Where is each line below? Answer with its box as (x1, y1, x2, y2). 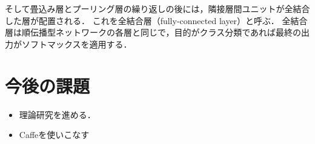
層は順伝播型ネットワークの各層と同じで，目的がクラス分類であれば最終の (5, 26, 302, 39)
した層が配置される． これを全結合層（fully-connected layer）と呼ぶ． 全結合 (5, 14, 308, 27)
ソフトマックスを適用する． (21, 37, 132, 50)
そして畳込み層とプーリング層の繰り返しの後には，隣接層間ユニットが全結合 (5, 2, 310, 14)
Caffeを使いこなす (19, 128, 90, 141)
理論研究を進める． (19, 108, 96, 121)
